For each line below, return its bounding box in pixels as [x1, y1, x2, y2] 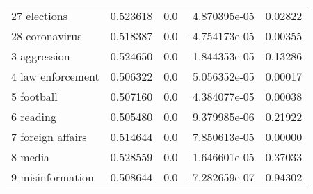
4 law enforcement [11, 68, 99, 84]
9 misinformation [11, 169, 94, 185]
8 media [11, 149, 50, 165]
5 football [11, 88, 58, 104]
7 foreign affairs [11, 129, 87, 145]
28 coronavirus [11, 28, 82, 44]
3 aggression [11, 48, 70, 64]
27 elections [11, 8, 67, 24]
